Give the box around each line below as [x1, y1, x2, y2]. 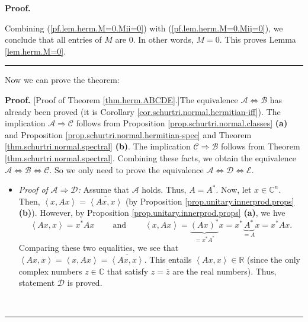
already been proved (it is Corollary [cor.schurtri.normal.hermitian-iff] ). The [5, 105, 281, 117]
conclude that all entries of [5, 33, 102, 46]
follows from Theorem [221, 140, 300, 152]
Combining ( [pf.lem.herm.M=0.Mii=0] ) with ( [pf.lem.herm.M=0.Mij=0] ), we [5, 21, 283, 34]
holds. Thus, [142, 183, 187, 196]
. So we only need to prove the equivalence [49, 163, 204, 176]
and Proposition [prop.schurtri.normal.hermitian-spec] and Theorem [5, 128, 252, 141]
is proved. [67, 276, 102, 289]
